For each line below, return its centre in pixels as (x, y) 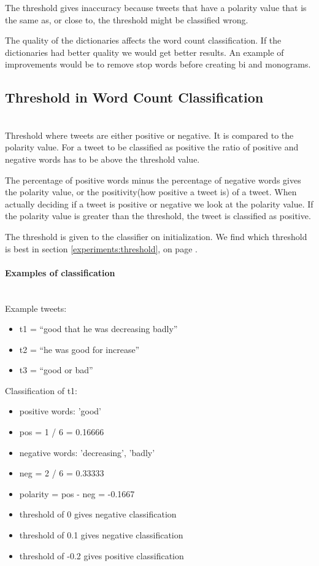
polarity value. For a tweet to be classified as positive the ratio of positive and (152, 147)
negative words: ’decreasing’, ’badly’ (87, 452)
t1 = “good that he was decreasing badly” (98, 329)
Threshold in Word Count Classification (134, 97)
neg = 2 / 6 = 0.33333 (62, 473)
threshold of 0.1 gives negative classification (101, 535)
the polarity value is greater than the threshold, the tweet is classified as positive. (158, 216)
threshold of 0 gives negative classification (98, 514)
